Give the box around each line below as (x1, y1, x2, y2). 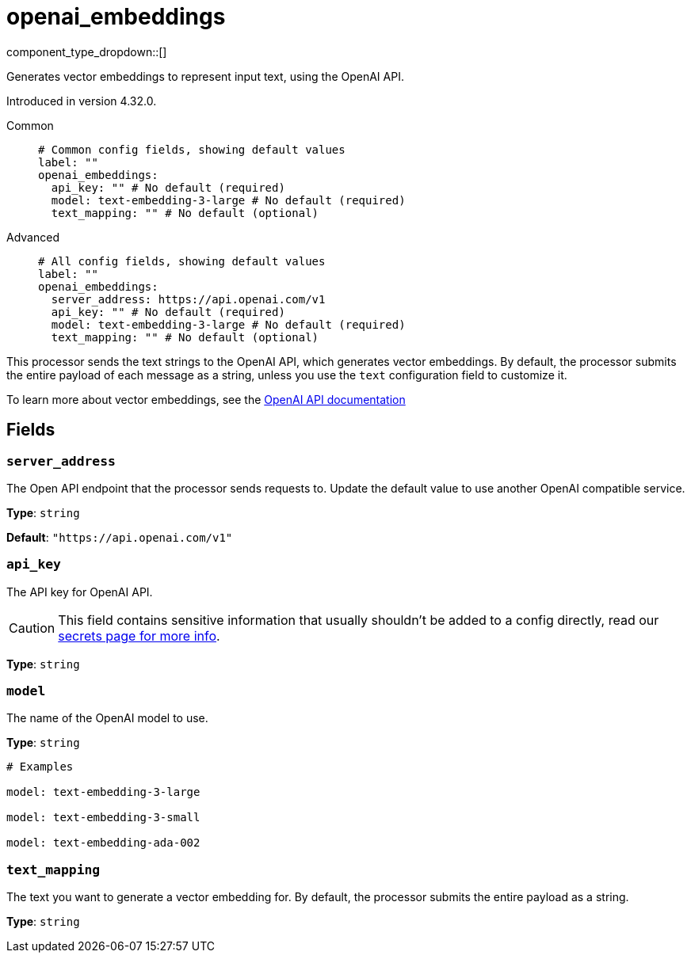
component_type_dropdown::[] (6, 44, 167, 59)
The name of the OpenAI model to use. (6, 711, 208, 725)
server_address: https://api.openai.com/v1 (51, 292, 326, 306)
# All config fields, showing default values (38, 254, 326, 268)
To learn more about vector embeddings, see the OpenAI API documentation (6, 392, 406, 406)
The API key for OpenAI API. (6, 584, 153, 599)
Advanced (6, 230, 59, 244)
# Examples (6, 760, 74, 774)
